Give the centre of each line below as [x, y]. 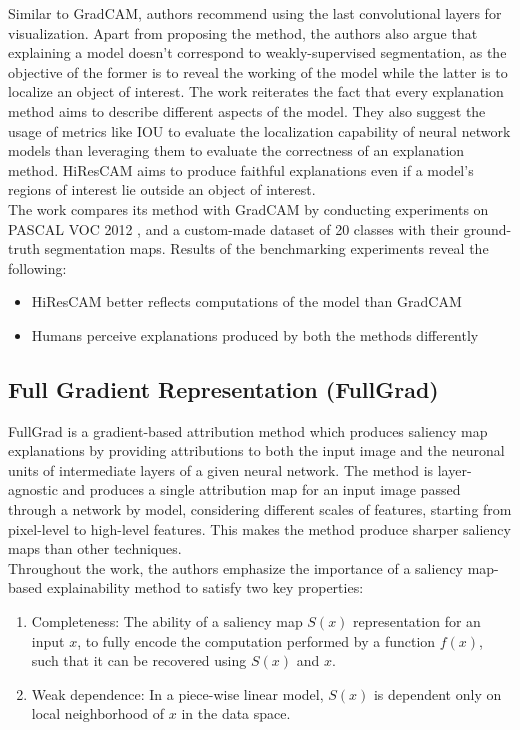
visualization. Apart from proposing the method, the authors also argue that [243, 32]
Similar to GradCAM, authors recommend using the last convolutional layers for [255, 13]
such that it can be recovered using [139, 660]
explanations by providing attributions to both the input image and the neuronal [256, 450]
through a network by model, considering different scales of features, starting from [260, 509]
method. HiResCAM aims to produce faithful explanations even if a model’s [241, 169]
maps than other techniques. [95, 548]
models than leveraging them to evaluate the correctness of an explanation [236, 150]
